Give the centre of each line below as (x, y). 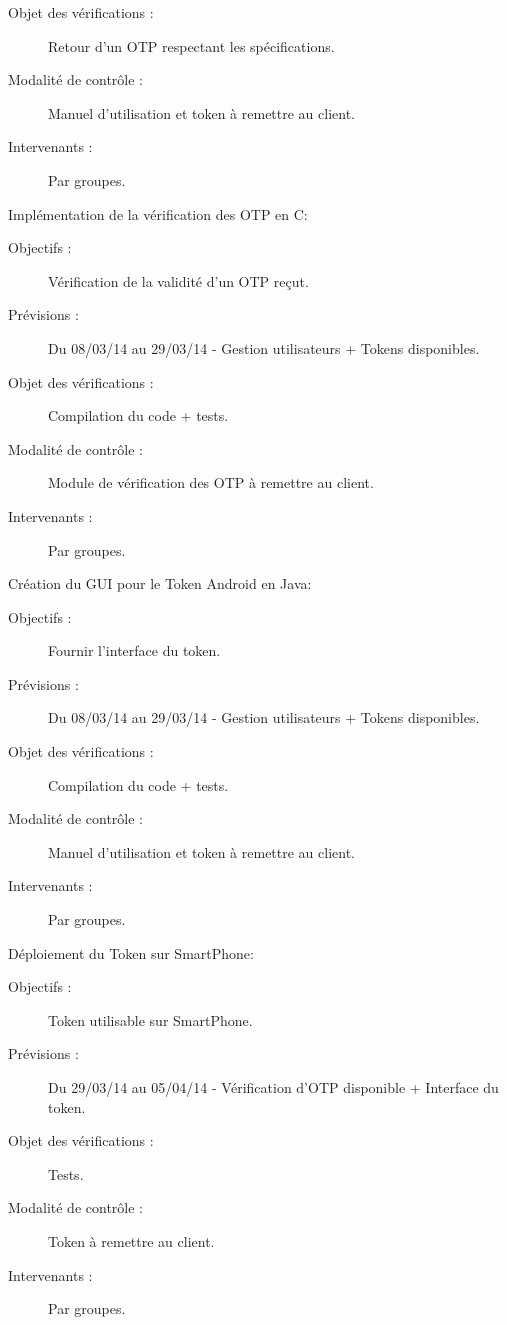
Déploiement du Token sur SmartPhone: (131, 952)
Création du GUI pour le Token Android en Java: (160, 583)
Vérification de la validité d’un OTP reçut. (178, 280)
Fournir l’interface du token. (134, 650)
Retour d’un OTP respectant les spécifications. (191, 45)
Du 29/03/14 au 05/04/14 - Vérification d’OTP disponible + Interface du (273, 1087)
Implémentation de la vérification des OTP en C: (158, 213)
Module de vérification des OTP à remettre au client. (211, 482)
